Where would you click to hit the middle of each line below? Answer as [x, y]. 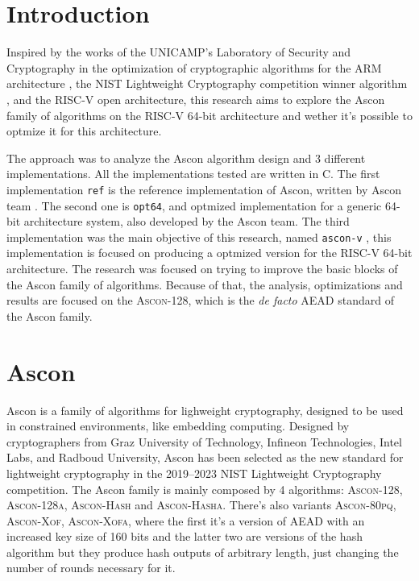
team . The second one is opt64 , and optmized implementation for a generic [194, 205]
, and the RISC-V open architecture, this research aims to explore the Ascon [196, 99]
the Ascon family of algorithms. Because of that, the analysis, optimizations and [205, 284]
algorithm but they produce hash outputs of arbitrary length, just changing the [203, 552]
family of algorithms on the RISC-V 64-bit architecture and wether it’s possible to [209, 115]
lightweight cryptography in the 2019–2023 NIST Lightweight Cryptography [194, 473]
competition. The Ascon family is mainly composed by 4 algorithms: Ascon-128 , [205, 489]
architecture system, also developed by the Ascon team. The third [187, 221]
